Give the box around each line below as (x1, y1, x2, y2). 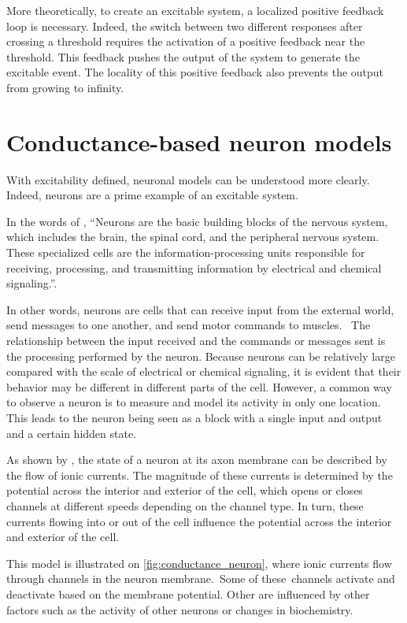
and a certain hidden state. (6, 425, 137, 441)
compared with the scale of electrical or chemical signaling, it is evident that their (6, 363, 401, 380)
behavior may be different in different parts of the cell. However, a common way (6, 378, 392, 395)
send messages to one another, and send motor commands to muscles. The (6, 317, 371, 333)
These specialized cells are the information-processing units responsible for (6, 244, 365, 261)
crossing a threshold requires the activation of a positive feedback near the (6, 33, 365, 50)
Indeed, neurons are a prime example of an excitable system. (6, 187, 298, 203)
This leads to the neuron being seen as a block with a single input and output (6, 410, 383, 425)
